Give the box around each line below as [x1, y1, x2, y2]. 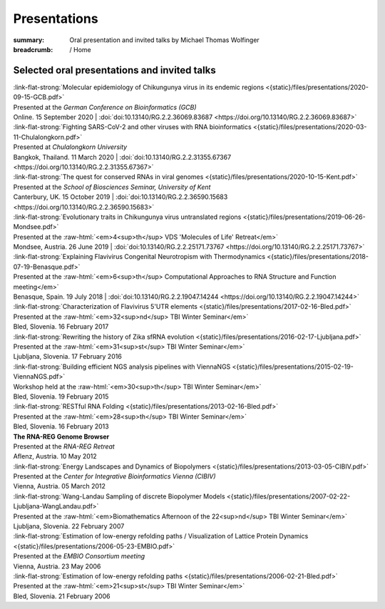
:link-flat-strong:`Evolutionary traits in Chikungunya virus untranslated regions [13, 213, 242, 221]
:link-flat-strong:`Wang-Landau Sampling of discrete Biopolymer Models [13, 492, 225, 501]
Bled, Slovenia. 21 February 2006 [13, 592, 111, 600]
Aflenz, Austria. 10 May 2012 [13, 452, 98, 461]
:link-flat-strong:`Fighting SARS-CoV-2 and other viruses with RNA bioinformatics [13, 123, 252, 131]
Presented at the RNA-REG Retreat [13, 442, 115, 451]
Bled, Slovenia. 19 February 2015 [13, 392, 109, 401]
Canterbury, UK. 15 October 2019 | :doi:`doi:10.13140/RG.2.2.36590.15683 [13, 193, 228, 201]
